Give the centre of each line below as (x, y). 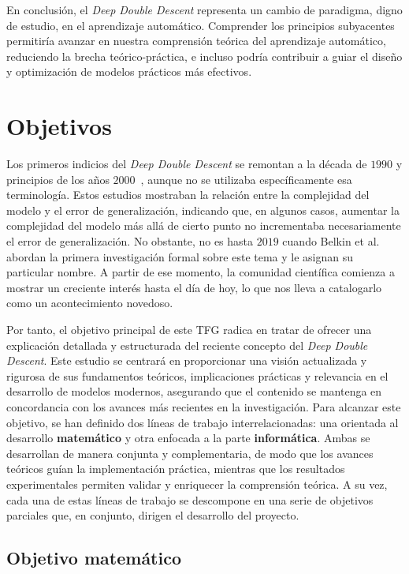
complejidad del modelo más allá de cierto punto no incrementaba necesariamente (204, 225)
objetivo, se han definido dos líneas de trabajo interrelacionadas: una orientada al (203, 422)
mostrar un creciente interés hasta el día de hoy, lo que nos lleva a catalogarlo (194, 287)
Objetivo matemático (94, 558)
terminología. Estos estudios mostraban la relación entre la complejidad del (188, 195)
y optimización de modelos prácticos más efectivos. (129, 71)
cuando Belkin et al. (331, 241)
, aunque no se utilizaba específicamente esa (246, 179)
